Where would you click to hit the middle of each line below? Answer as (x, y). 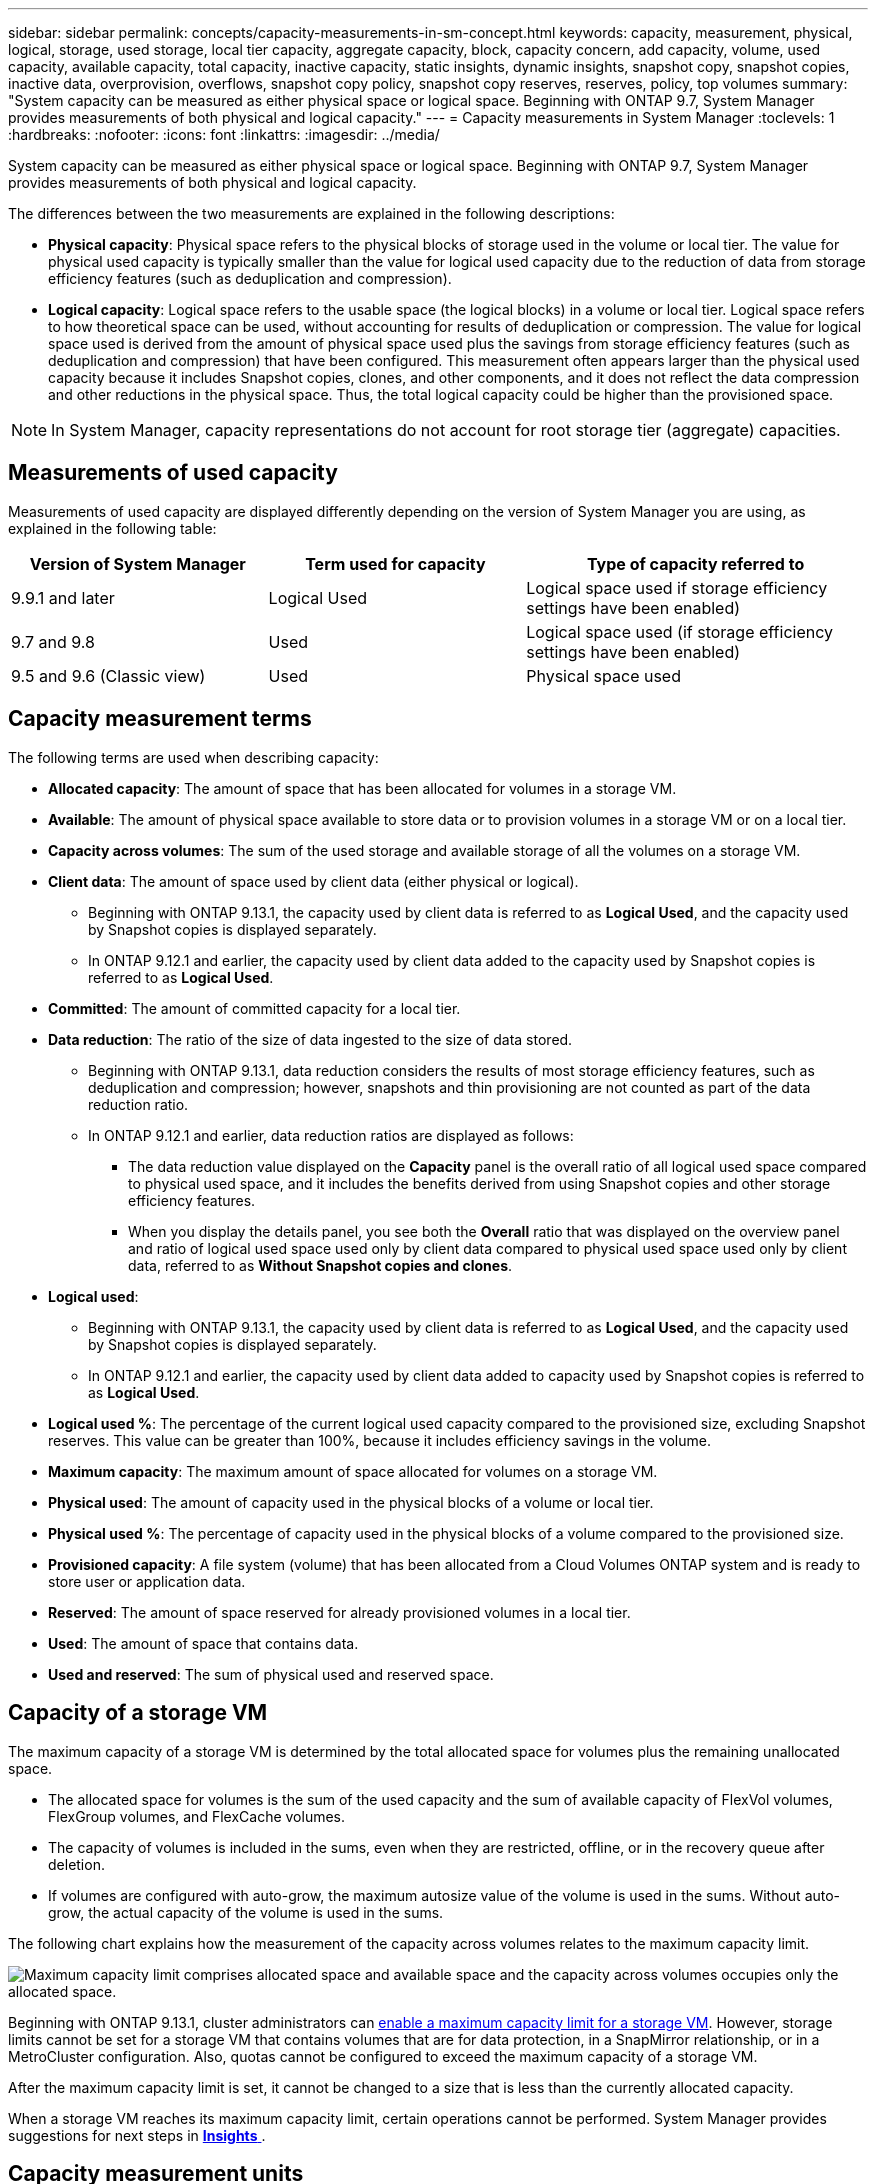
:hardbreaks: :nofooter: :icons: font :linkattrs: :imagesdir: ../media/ (224, 134)
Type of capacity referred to (695, 563)
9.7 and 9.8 (53, 641)
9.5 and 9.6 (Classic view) (108, 675)
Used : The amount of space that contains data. (203, 1643)
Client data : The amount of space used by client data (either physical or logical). (313, 881)
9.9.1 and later (63, 597)
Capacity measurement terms (160, 719)
